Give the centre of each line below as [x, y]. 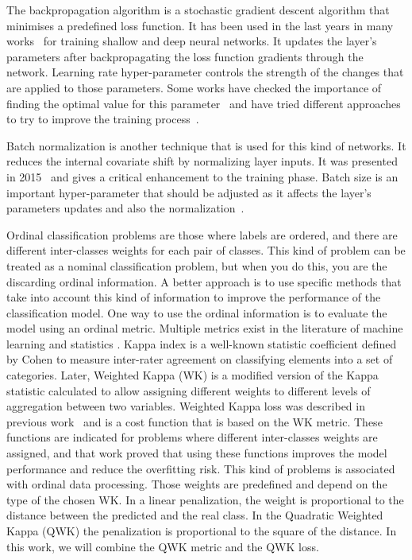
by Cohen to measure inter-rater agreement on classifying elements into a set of [200, 359]
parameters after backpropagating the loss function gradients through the [185, 56]
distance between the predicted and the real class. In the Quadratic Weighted [195, 515]
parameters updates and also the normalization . [125, 208]
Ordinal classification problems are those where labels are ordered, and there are [202, 234]
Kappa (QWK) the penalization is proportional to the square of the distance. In [202, 531]
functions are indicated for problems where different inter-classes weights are [192, 437]
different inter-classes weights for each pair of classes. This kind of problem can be [206, 250]
